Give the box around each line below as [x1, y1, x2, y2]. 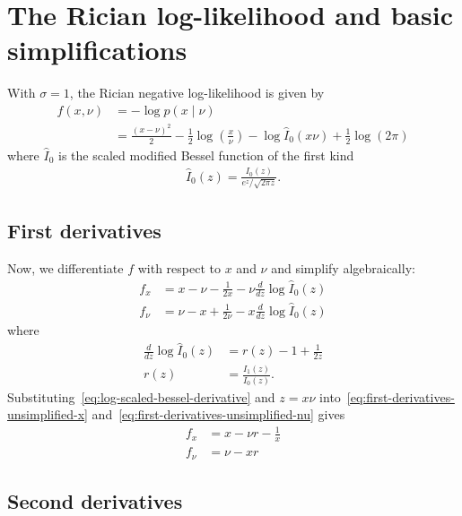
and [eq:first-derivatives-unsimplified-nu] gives [92, 405, 345, 424]
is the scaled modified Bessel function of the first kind [58, 145, 354, 164]
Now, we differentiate [7, 258, 124, 277]
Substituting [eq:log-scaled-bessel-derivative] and [7, 387, 275, 406]
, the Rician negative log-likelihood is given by [69, 83, 325, 102]
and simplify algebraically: [271, 258, 415, 277]
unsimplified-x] [7, 405, 88, 424]
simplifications [7, 31, 187, 68]
